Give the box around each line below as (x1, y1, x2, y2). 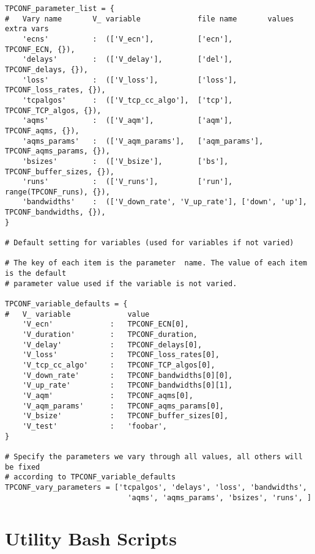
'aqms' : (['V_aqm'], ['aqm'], (22, 116, 233, 125)
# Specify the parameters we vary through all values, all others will (5, 452, 303, 461)
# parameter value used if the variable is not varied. (5, 279, 237, 288)
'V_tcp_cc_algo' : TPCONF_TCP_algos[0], (22, 360, 215, 369)
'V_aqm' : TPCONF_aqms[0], (22, 391, 193, 400)
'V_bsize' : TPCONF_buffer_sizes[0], (22, 412, 229, 421)
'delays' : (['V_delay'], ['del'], (22, 55, 233, 64)
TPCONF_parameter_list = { (5, 4, 114, 13)
